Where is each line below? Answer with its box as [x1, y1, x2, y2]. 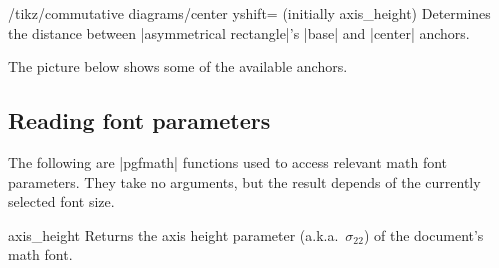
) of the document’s [363, 224, 484, 245]
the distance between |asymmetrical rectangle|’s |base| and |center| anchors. [8, 22, 470, 43]
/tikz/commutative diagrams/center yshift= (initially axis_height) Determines [8, 3, 491, 23]
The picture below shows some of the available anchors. [8, 56, 348, 77]
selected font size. [8, 191, 115, 212]
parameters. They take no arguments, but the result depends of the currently [8, 171, 481, 192]
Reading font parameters [8, 105, 271, 136]
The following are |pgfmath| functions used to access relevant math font [8, 151, 448, 172]
